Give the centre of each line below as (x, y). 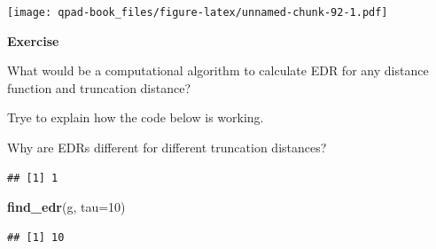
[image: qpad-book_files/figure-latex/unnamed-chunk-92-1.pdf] (198, 12)
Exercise (33, 40)
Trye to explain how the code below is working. (136, 117)
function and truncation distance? (99, 87)
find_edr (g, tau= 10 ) (66, 207)
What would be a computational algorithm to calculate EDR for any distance (218, 70)
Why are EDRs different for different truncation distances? (167, 148)
